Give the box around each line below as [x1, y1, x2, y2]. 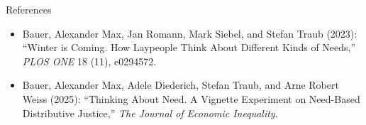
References [6, 2, 52, 16]
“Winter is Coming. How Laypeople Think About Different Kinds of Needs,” [22, 40, 356, 55]
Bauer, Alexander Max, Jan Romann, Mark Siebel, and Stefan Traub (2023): [22, 26, 357, 40]
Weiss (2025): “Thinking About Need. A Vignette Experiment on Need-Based [22, 91, 360, 106]
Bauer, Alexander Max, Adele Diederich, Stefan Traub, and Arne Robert [22, 77, 339, 92]
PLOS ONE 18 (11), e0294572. [22, 53, 157, 68]
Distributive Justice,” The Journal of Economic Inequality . [22, 105, 278, 120]
